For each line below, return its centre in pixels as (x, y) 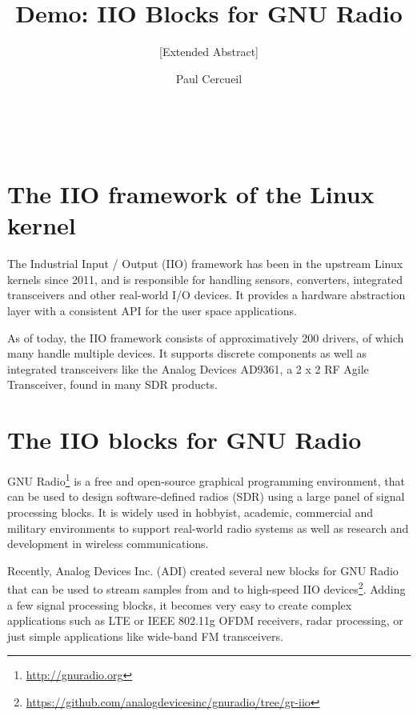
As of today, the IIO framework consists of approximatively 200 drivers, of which (206, 337)
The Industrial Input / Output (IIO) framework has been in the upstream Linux (205, 264)
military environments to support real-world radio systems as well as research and (208, 528)
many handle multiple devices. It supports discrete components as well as (187, 353)
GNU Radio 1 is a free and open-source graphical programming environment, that (206, 480)
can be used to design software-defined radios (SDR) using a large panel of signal (206, 496)
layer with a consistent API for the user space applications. (152, 310)
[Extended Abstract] (209, 52)
